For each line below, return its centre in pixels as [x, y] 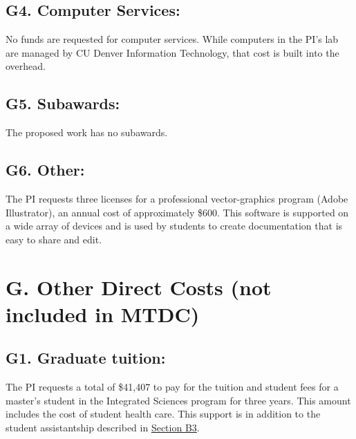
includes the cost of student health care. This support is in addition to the [163, 414]
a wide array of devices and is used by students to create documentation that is [174, 226]
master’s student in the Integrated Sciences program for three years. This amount [178, 400]
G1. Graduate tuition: [86, 358]
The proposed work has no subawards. [87, 132]
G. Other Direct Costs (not [139, 287]
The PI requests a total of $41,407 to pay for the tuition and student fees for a [172, 387]
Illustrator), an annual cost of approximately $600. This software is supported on [177, 212]
